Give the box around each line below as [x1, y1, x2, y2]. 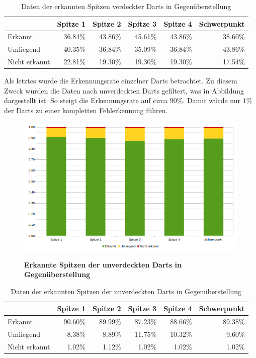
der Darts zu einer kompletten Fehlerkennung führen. [4, 105, 168, 115]
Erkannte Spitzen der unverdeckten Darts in [24, 259, 182, 270]
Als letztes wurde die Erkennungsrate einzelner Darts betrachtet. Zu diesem [4, 75, 237, 86]
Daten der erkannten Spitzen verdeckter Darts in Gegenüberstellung [21, 1, 231, 11]
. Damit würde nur [183, 95, 240, 106]
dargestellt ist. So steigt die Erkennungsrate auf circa [4, 95, 167, 106]
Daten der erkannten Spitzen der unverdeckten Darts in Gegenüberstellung [11, 286, 242, 296]
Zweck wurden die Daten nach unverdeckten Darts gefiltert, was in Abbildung [4, 85, 244, 96]
